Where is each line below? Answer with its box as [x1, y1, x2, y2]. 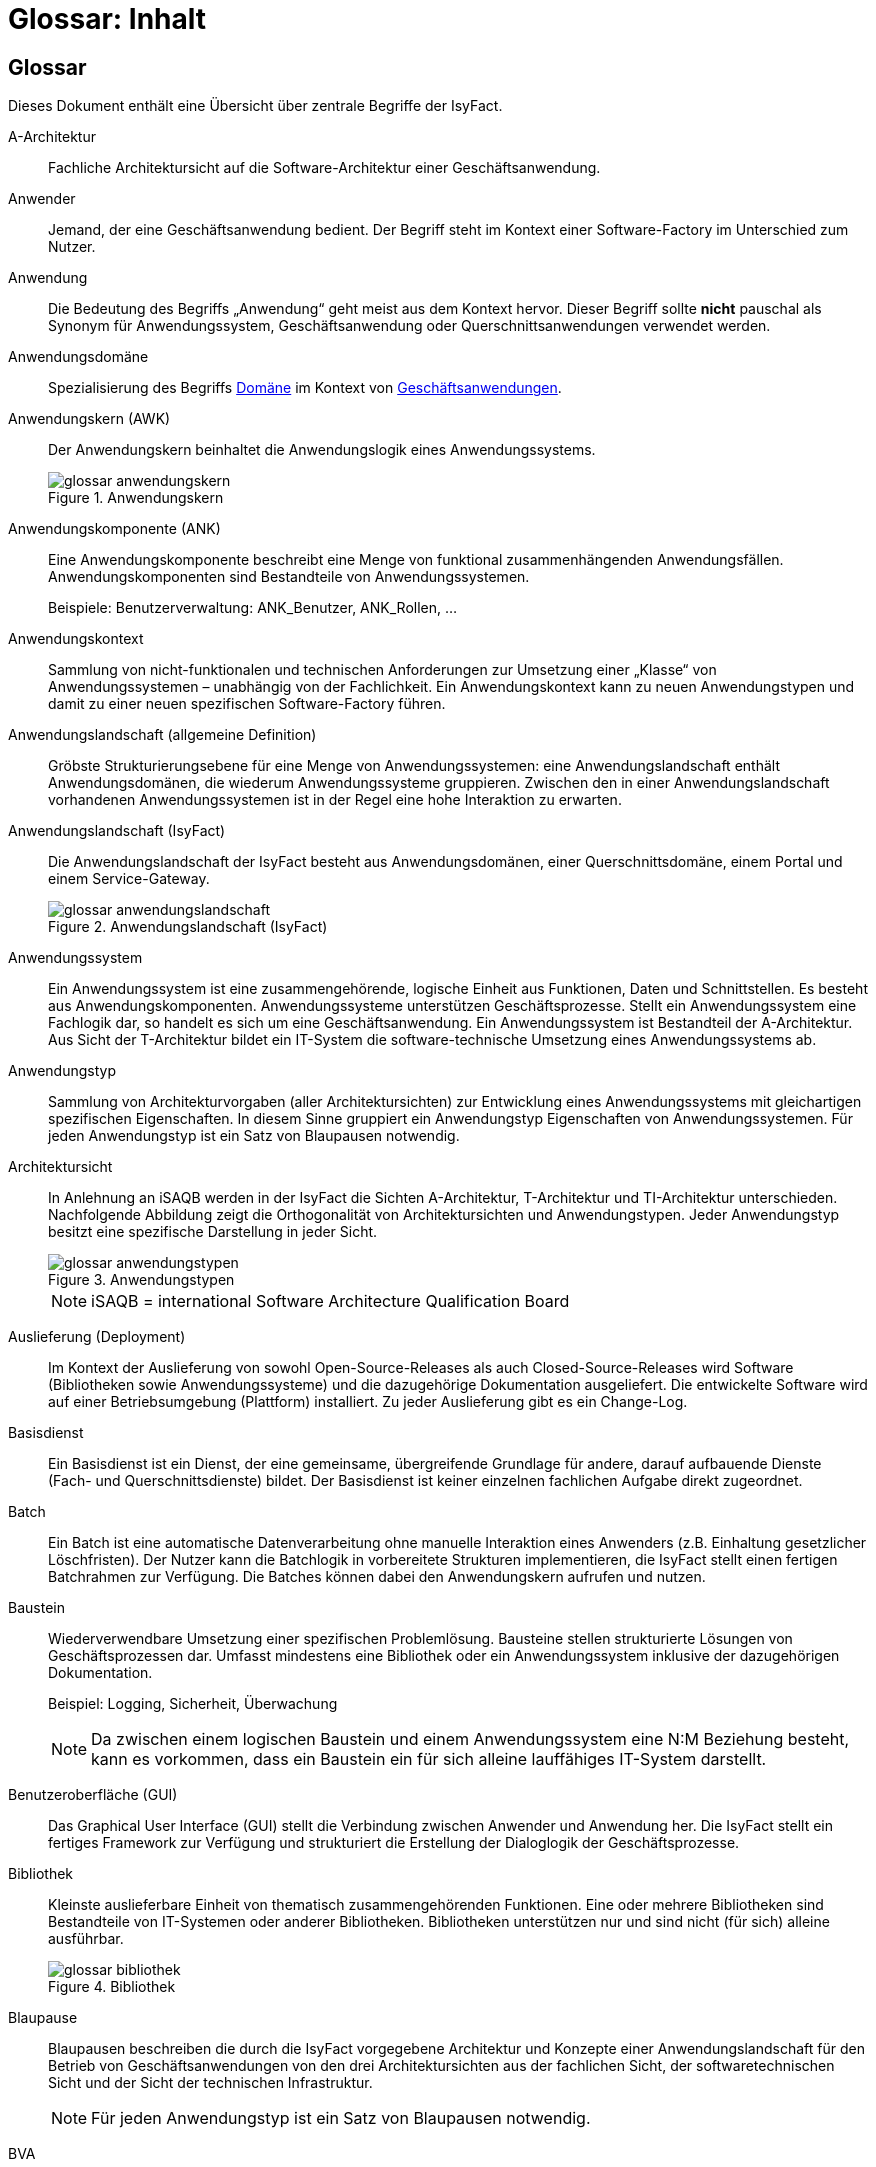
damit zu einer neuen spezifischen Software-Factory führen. [48, 695, 446, 713]
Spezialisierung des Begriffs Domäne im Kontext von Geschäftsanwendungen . [48, 379, 562, 397]
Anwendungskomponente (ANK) [8, 520, 221, 538]
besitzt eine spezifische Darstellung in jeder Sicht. [48, 1223, 378, 1241]
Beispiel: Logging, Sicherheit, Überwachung [48, 1695, 338, 1713]
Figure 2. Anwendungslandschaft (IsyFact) [48, 918, 328, 936]
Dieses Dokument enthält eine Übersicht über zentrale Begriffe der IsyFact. [8, 97, 503, 115]
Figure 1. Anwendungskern [48, 489, 224, 507]
